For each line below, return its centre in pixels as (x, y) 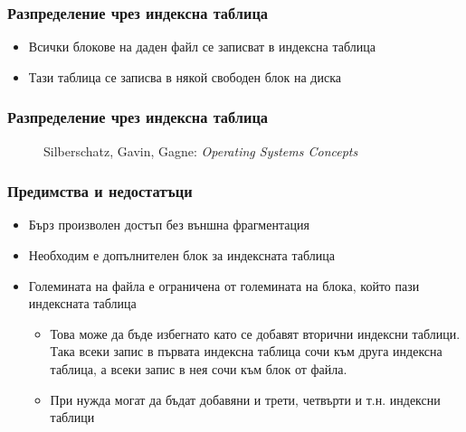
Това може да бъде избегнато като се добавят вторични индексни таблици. (255, 333)
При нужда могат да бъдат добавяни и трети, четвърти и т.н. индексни (245, 399)
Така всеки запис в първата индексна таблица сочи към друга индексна (246, 351)
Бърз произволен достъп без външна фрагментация (169, 225)
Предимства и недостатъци (100, 191)
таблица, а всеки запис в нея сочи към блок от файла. (199, 369)
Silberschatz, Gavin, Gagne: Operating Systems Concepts (201, 150)
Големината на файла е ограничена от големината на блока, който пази (224, 285)
